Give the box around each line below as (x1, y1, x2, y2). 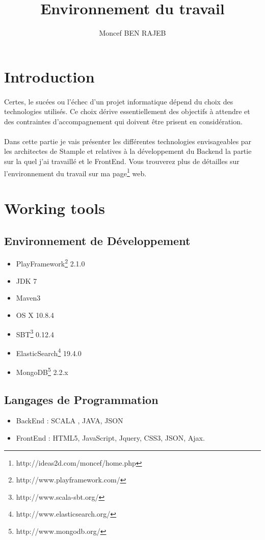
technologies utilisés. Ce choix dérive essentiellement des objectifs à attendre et (4, 106, 250, 117)
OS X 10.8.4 (16, 309, 55, 320)
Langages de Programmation (4, 391, 158, 407)
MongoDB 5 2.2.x (16, 365, 68, 377)
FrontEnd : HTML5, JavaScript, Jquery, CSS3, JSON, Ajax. (16, 433, 205, 443)
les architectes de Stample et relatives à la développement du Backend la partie (4, 146, 252, 156)
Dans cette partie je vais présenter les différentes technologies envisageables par (4, 136, 252, 146)
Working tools (4, 198, 105, 219)
